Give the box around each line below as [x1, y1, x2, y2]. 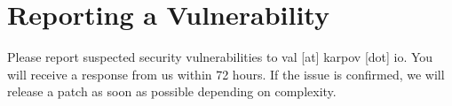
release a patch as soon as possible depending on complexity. [7, 82, 337, 101]
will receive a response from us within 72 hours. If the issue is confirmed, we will [7, 64, 445, 83]
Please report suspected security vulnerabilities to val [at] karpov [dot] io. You [7, 48, 433, 66]
